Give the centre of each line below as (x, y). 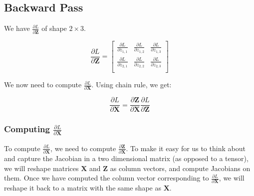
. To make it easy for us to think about (186, 148)
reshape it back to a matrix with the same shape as (83, 188)
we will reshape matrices (41, 168)
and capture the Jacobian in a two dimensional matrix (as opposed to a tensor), (126, 158)
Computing (27, 129)
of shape (54, 28)
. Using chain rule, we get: (131, 85)
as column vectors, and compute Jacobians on (180, 168)
